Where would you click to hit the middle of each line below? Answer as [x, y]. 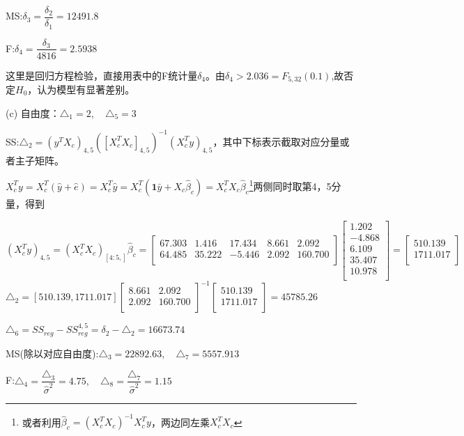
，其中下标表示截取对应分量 [276, 141]
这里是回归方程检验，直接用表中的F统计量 [102, 75]
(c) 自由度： [33, 112]
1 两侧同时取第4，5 [290, 185]
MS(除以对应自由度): [52, 353]
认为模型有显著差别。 [86, 89]
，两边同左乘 [180, 422]
